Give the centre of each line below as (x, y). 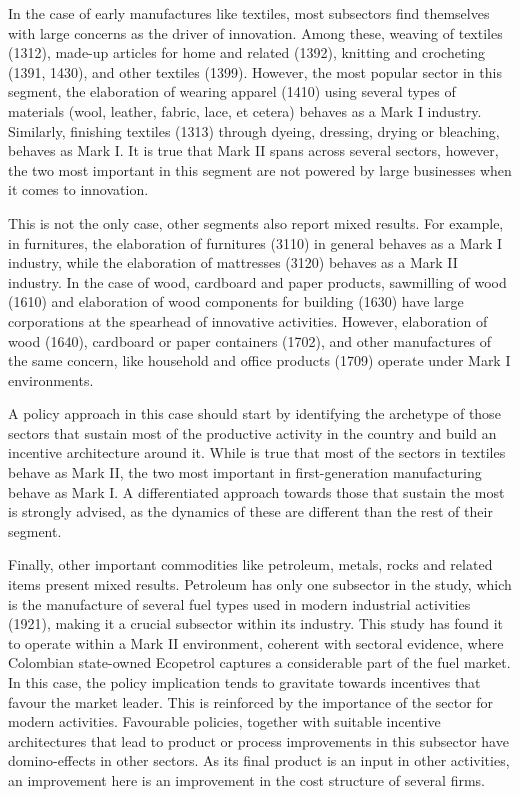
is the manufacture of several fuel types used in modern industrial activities (239, 603)
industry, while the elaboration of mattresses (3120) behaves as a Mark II (233, 262)
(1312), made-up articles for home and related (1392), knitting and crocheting (247, 52)
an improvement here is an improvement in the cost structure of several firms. (246, 779)
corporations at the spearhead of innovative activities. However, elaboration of (248, 320)
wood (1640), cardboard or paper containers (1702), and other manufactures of (250, 340)
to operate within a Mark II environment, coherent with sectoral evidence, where (256, 642)
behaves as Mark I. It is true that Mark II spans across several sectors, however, (253, 150)
